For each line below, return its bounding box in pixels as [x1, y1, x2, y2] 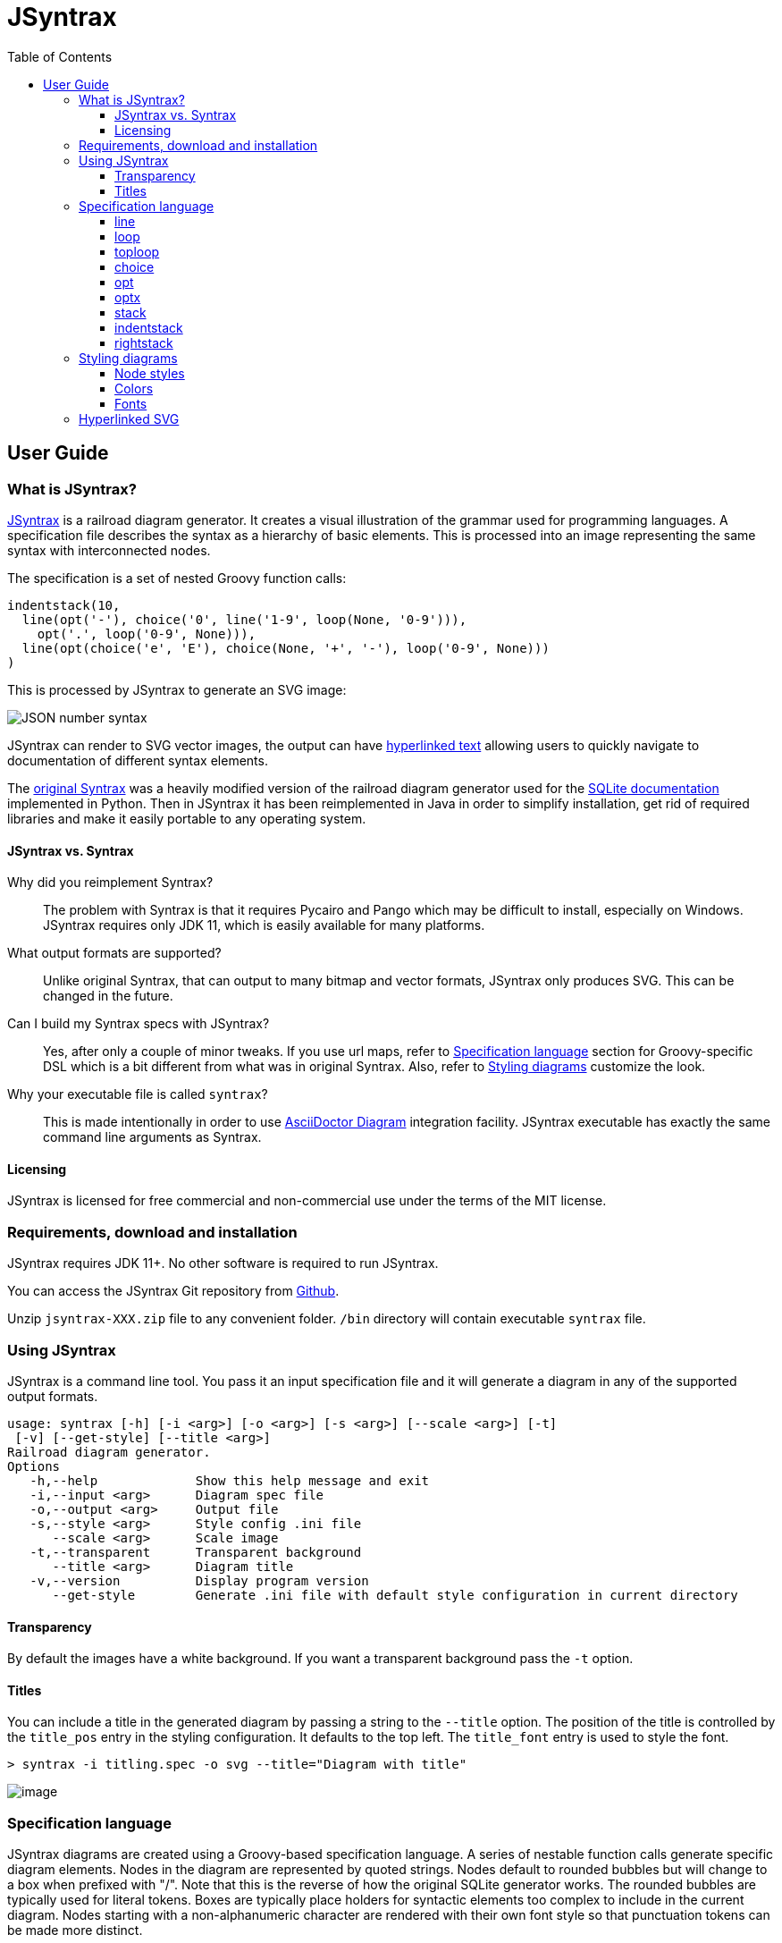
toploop [114, 243, 160, 259]
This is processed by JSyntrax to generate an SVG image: [7, 681, 347, 697]
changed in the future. [43, 988, 173, 1004]
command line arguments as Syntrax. [43, 1129, 262, 1145]
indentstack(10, [7, 597, 121, 612]
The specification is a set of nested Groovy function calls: [7, 570, 347, 586]
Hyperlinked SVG [79, 410, 180, 427]
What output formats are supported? [7, 945, 222, 961]
